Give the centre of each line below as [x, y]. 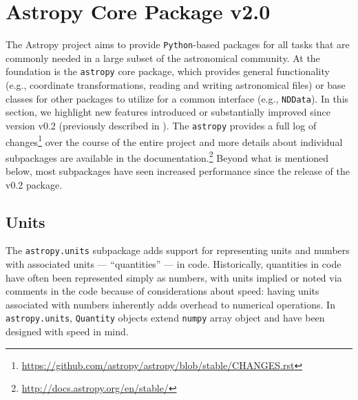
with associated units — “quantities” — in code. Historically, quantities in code [173, 264]
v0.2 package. [34, 184]
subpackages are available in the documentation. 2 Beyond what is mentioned [167, 156]
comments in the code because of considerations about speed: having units [162, 291]
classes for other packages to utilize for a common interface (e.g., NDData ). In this [177, 98]
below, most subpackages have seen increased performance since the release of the [178, 171]
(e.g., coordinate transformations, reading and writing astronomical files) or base [176, 85]
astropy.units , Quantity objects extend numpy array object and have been [165, 318]
